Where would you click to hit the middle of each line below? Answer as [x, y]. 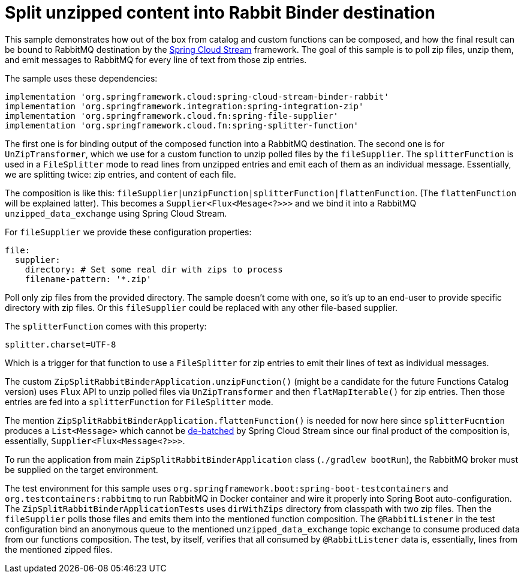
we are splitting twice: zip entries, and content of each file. [121, 174]
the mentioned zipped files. [59, 549]
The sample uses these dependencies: [81, 78]
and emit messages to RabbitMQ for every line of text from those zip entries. [156, 59]
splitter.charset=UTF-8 [61, 344]
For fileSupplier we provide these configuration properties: [128, 232]
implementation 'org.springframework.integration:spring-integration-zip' [184, 106]
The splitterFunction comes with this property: [106, 326]
